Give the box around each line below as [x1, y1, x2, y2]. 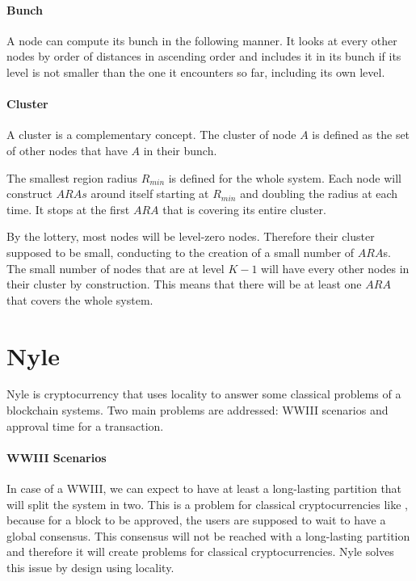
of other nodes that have [6, 141, 128, 158]
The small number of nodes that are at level [6, 259, 225, 276]
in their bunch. [143, 141, 217, 158]
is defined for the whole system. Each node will [168, 169, 401, 186]
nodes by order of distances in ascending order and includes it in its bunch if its [6, 48, 401, 65]
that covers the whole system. [6, 291, 153, 308]
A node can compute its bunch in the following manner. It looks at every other [6, 32, 397, 48]
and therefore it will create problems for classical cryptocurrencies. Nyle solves [6, 543, 394, 560]
